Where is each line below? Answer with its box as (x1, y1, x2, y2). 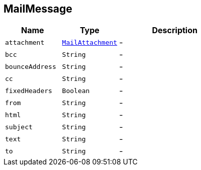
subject (5, 123, 33, 131)
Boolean (62, 87, 90, 95)
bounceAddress (5, 62, 56, 70)
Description (152, 25, 197, 36)
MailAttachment (62, 38, 118, 46)
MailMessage (4, 3, 72, 15)
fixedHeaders (5, 87, 52, 95)
